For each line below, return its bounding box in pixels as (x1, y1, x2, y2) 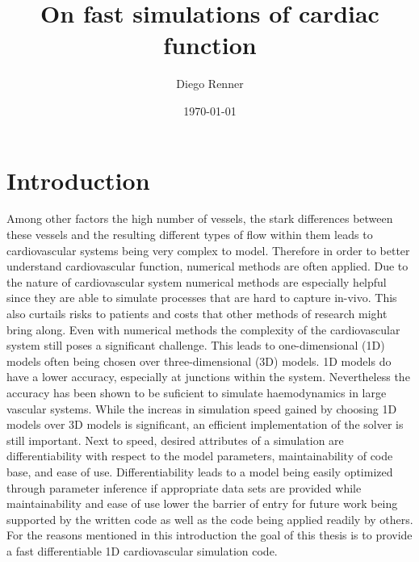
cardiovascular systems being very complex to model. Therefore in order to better (6, 241, 410, 258)
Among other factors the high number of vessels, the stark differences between (6, 210, 393, 227)
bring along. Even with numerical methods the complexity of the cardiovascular (6, 321, 400, 338)
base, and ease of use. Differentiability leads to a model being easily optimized (6, 463, 393, 480)
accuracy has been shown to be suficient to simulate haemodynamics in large (6, 384, 387, 401)
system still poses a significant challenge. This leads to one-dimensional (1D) (6, 337, 385, 354)
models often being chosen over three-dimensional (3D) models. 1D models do (6, 352, 392, 369)
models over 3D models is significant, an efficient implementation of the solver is (6, 416, 404, 433)
